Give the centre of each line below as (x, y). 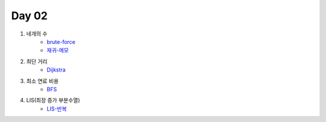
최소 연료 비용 (43, 81)
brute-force (61, 41)
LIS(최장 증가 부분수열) (53, 100)
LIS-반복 (57, 109)
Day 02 (30, 16)
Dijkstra (56, 70)
